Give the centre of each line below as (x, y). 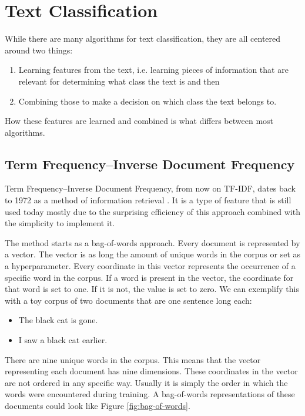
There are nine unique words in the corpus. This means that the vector (133, 359)
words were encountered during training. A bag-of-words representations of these (150, 394)
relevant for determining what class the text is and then (119, 81)
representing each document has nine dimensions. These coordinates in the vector (151, 371)
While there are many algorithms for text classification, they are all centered (143, 38)
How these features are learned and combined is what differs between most (139, 121)
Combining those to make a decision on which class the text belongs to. (148, 101)
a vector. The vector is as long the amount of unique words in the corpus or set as (153, 254)
